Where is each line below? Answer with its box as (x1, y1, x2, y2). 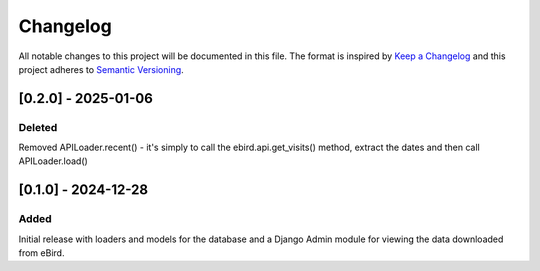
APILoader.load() (18, 155, 89, 167)
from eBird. (18, 247, 65, 259)
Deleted (18, 120, 58, 134)
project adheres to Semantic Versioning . (18, 63, 184, 75)
